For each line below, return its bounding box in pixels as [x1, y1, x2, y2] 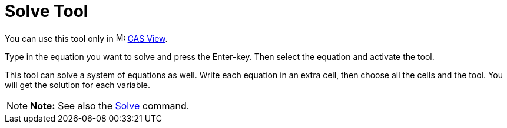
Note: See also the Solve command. [30, 99, 190, 112]
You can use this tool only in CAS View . [5, 33, 168, 43]
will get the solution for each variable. [5, 79, 151, 90]
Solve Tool [5, 1, 88, 21]
